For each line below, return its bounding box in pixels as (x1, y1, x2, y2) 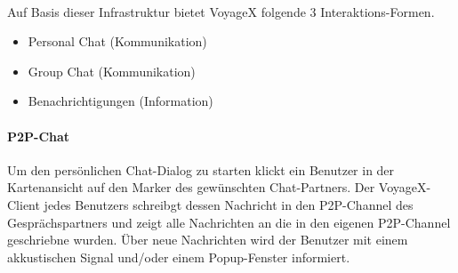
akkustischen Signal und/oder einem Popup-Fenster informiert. (7, 247, 350, 266)
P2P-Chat (7, 126, 70, 145)
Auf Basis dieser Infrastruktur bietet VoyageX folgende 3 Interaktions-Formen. (7, 2, 435, 20)
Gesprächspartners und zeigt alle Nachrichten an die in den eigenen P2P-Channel (7, 213, 451, 231)
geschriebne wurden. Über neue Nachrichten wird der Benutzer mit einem (7, 230, 408, 249)
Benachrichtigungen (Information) (28, 92, 213, 110)
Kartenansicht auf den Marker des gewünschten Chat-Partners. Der (7, 178, 375, 197)
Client (7, 195, 40, 213)
